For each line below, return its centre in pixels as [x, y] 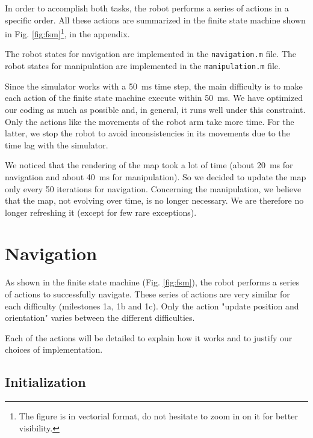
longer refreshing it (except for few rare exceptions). [101, 212]
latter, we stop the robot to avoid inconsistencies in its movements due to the [147, 133]
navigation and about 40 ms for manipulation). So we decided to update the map [156, 176]
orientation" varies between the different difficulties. [100, 318]
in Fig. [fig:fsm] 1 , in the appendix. [67, 33]
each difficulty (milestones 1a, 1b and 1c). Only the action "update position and [152, 306]
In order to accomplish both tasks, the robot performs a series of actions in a [147, 8]
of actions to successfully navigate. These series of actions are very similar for [147, 294]
